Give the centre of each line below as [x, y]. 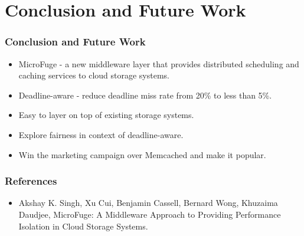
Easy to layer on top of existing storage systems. [106, 115]
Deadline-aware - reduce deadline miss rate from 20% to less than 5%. [145, 95]
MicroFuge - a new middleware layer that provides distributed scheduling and [159, 63]
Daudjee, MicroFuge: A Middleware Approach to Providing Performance [150, 214]
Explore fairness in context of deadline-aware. [101, 134]
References [31, 181]
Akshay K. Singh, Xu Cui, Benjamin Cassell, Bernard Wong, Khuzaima [148, 203]
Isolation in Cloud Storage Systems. [83, 226]
